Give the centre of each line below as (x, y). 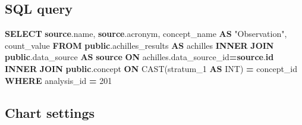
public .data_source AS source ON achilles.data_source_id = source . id (139, 57)
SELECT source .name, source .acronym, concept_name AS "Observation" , (146, 34)
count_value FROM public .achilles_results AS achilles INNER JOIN (139, 45)
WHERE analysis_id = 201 (59, 80)
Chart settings (50, 112)
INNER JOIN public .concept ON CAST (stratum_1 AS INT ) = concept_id (151, 68)
